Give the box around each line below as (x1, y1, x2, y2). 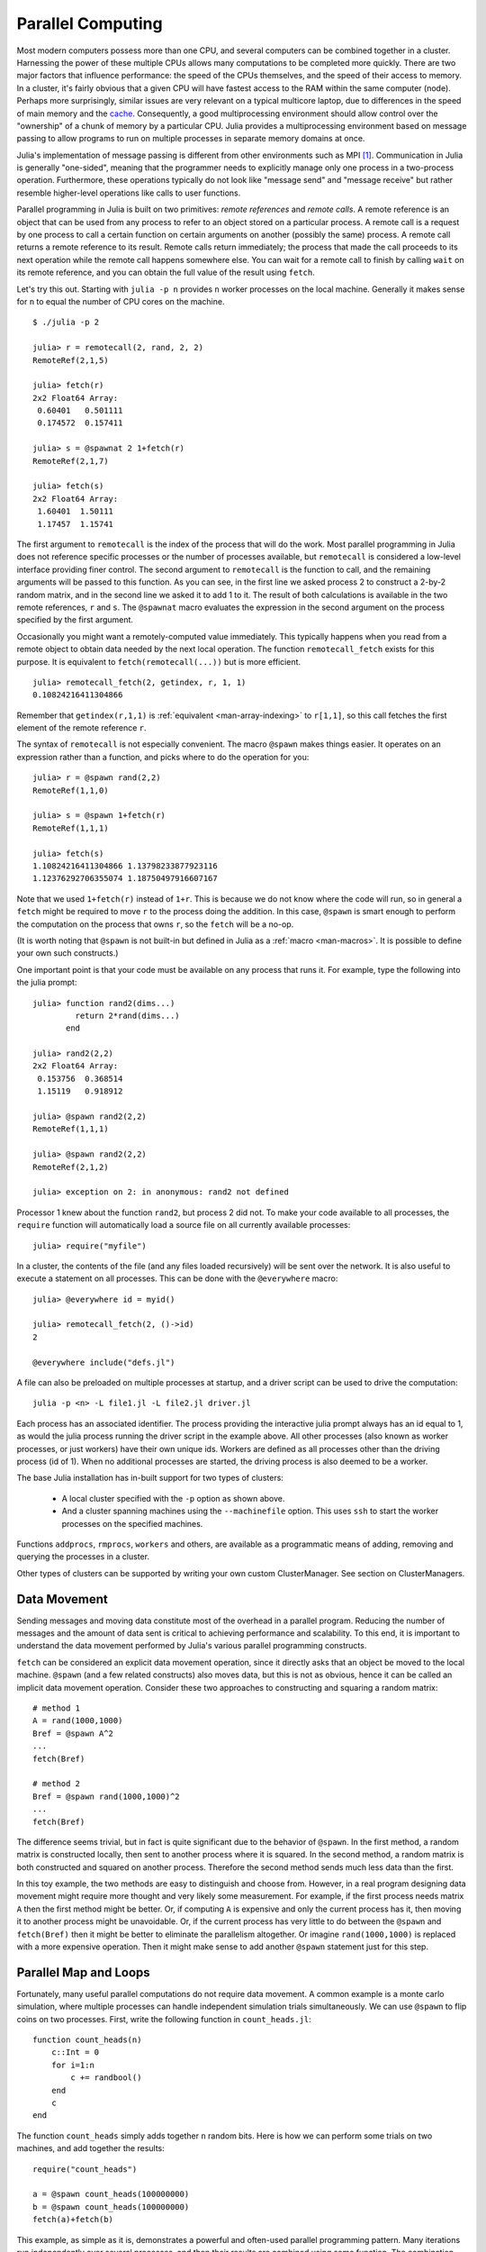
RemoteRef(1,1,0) (32, 785, 109, 795)
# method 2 (32, 1779, 81, 1789)
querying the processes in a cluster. (16, 1551, 150, 1562)
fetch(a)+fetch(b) (32, 2214, 114, 2225)
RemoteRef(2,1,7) (32, 456, 109, 466)
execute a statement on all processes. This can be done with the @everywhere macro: (16, 1273, 338, 1284)
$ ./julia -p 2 (32, 317, 100, 328)
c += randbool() (70, 2073, 142, 2083)
